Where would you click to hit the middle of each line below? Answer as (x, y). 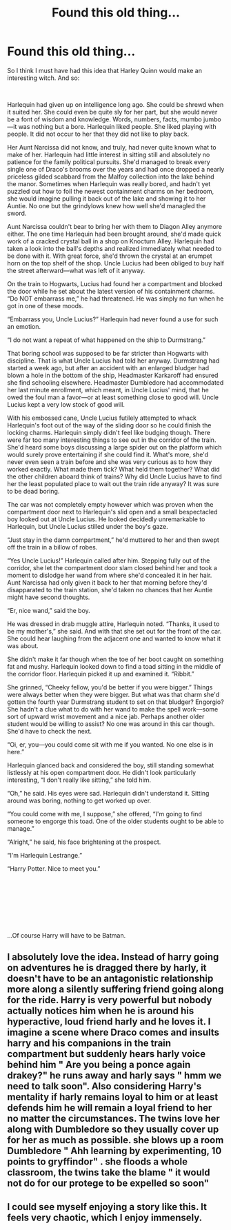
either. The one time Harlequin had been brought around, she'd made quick (114, 234)
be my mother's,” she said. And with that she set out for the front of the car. (114, 631)
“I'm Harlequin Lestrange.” (45, 855)
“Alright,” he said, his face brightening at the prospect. (84, 842)
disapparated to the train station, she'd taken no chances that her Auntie (110, 589)
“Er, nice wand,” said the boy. (49, 610)
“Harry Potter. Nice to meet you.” (54, 868)
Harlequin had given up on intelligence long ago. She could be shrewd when (115, 104)
